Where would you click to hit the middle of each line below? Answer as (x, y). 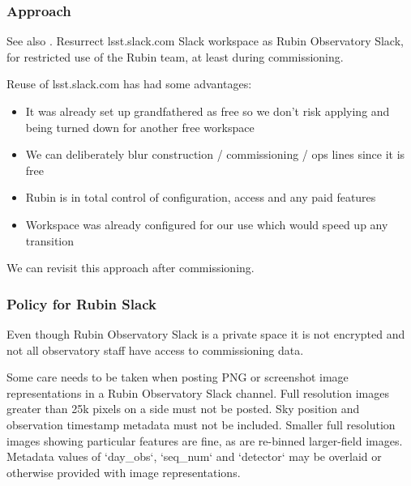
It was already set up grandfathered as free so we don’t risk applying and (208, 111)
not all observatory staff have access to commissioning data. (155, 350)
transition (50, 240)
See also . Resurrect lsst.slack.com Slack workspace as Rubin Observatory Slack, (205, 41)
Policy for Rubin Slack (81, 303)
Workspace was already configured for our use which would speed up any (207, 224)
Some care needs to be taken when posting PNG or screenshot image (178, 377)
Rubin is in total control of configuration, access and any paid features (201, 197)
